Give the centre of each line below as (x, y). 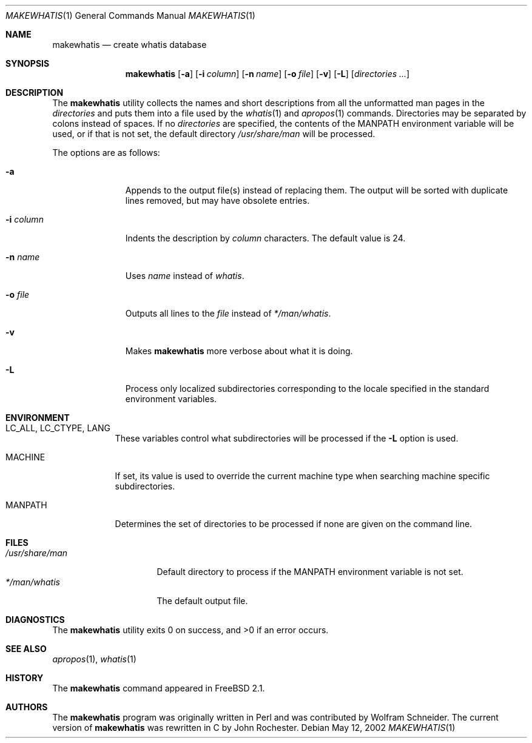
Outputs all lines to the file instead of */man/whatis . (228, 313)
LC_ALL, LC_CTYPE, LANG (58, 428)
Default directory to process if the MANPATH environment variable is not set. (310, 572)
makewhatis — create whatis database (130, 45)
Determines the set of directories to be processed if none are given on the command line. (294, 524)
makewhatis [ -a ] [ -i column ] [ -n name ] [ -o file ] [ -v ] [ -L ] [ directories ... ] (268, 74)
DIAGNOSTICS (35, 620)
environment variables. (171, 399)
